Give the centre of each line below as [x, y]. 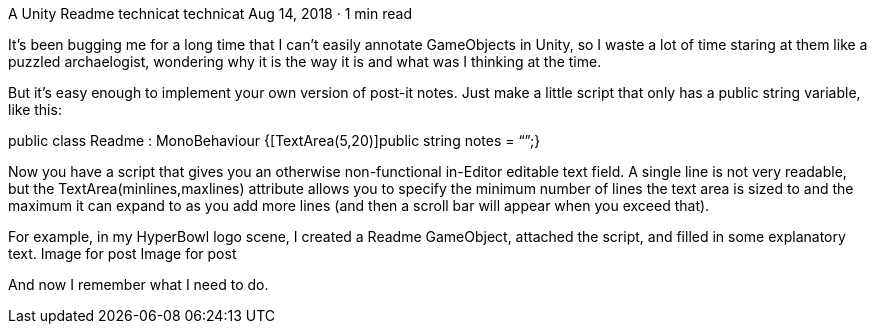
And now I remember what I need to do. [138, 284]
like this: [35, 109]
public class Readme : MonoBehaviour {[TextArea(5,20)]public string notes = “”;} [274, 140]
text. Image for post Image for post [122, 253]
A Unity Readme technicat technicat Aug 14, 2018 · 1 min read [210, 13]
